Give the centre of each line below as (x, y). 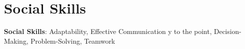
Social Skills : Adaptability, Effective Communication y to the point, (108, 31)
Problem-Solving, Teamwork (73, 41)
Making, (16, 41)
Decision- (228, 31)
